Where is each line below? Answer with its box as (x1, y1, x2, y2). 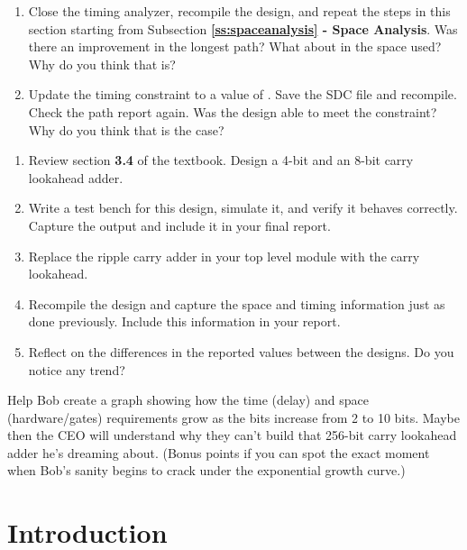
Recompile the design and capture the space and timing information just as (28, 294, 445, 313)
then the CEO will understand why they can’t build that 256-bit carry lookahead (7, 426, 457, 445)
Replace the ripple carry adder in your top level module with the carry (28, 246, 420, 265)
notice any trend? (28, 360, 125, 379)
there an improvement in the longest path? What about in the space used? (28, 37, 442, 56)
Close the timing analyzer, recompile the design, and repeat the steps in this (28, 2, 451, 20)
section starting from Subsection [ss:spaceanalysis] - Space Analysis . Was (28, 19, 458, 38)
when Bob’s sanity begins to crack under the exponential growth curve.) (7, 461, 406, 480)
